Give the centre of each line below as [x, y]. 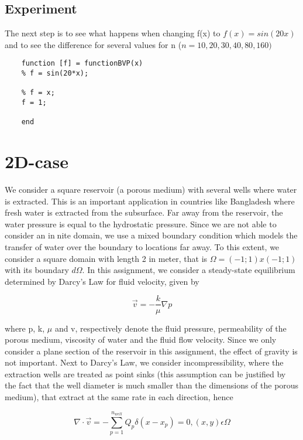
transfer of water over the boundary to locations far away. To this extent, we [142, 247]
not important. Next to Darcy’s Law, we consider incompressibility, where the [144, 362]
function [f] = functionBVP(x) [82, 64]
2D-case [37, 161]
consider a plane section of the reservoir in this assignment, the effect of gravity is [151, 351]
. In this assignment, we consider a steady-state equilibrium [189, 270]
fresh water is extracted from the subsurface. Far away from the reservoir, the [144, 212]
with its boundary [37, 270]
